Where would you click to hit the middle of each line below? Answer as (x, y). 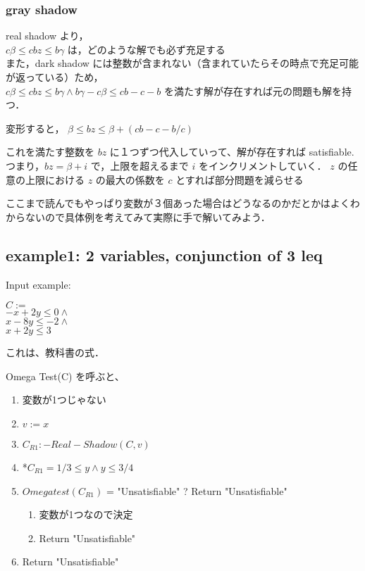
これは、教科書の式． (55, 352)
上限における (55, 179)
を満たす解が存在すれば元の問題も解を (253, 90)
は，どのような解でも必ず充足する (146, 49)
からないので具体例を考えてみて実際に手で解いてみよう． (138, 217)
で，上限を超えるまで (140, 165)
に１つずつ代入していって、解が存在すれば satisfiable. (232, 152)
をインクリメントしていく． (262, 165)
